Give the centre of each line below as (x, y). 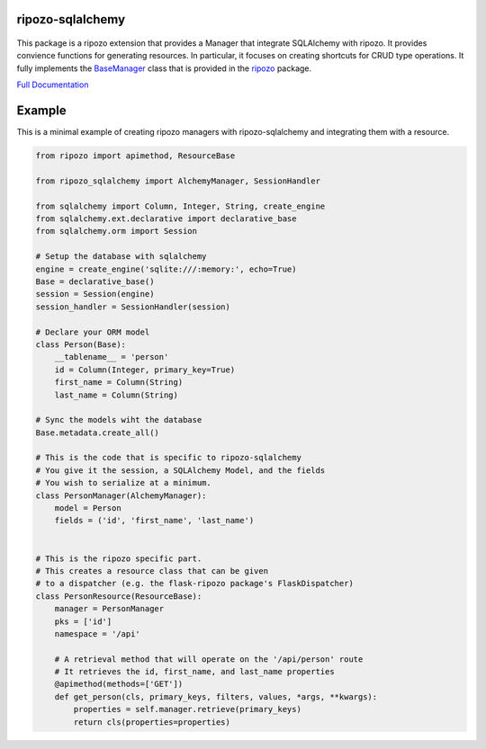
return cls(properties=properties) (152, 722)
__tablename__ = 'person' (112, 357)
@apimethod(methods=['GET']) (119, 684)
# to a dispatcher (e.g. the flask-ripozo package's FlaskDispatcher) (195, 584)
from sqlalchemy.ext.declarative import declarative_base (166, 219)
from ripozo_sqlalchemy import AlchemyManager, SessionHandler (178, 181)
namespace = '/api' (98, 633)
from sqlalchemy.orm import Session (117, 231)
